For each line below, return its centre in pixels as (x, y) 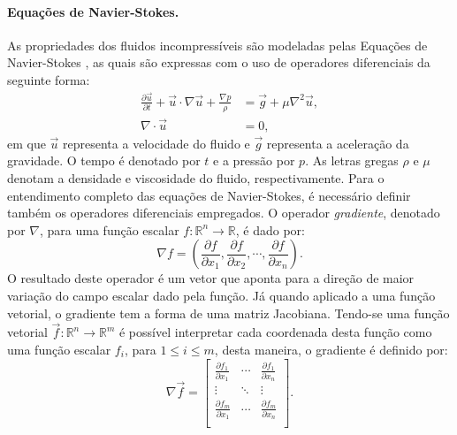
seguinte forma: (49, 79)
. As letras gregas (352, 160)
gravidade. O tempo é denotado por (104, 160)
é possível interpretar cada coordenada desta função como (275, 332)
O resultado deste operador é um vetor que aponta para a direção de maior (211, 278)
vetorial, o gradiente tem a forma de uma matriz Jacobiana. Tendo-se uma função (228, 313)
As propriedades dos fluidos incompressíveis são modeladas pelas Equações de (217, 45)
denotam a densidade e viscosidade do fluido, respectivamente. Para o (196, 177)
